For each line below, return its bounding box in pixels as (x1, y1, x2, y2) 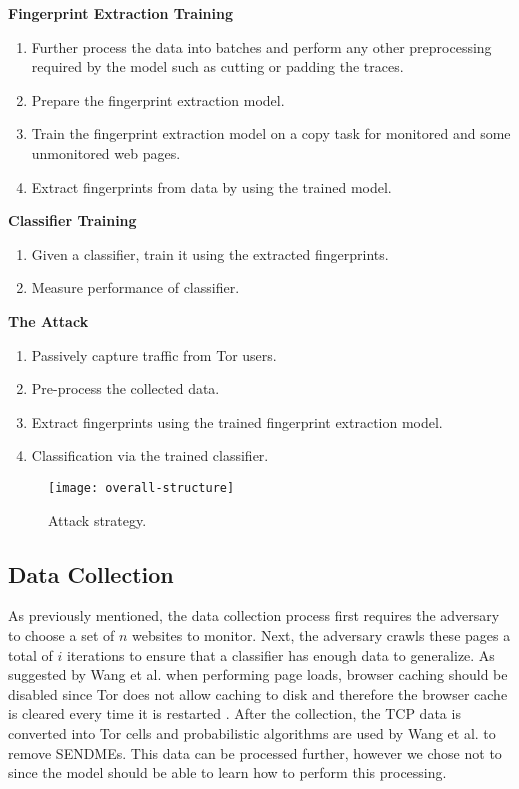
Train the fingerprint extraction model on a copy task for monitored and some (31, 123, 511, 144)
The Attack (8, 310, 89, 331)
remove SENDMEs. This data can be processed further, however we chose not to (8, 742, 502, 763)
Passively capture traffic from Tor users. (31, 344, 277, 365)
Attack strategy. (48, 509, 147, 530)
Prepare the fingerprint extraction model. (31, 89, 285, 110)
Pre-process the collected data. (31, 378, 220, 399)
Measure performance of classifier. (31, 277, 240, 298)
